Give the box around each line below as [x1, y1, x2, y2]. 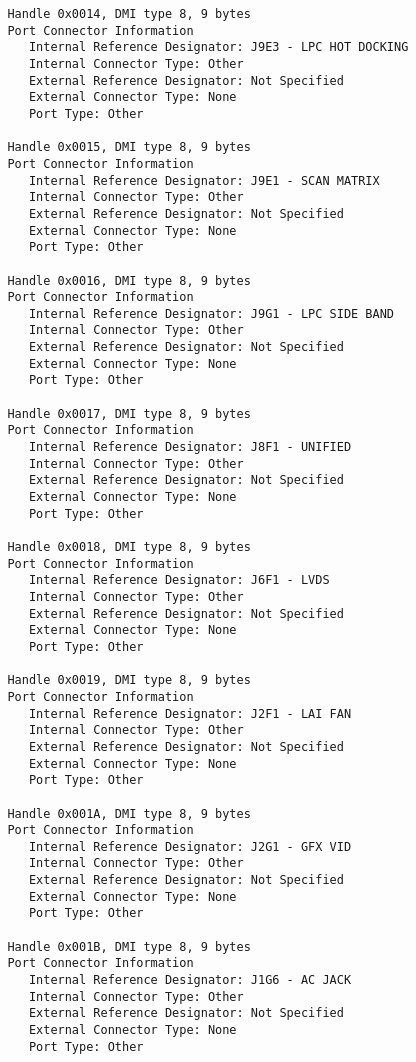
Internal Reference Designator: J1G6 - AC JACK [28, 973, 352, 988]
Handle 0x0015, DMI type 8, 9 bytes [7, 140, 251, 155]
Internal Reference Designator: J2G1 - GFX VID [28, 839, 352, 854]
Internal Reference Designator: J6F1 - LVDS [28, 573, 330, 588]
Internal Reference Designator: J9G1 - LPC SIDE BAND [28, 306, 395, 321]
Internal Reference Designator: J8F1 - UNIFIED [28, 440, 352, 455]
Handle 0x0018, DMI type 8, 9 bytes [7, 540, 251, 554]
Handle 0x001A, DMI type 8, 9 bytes [7, 806, 251, 821]
